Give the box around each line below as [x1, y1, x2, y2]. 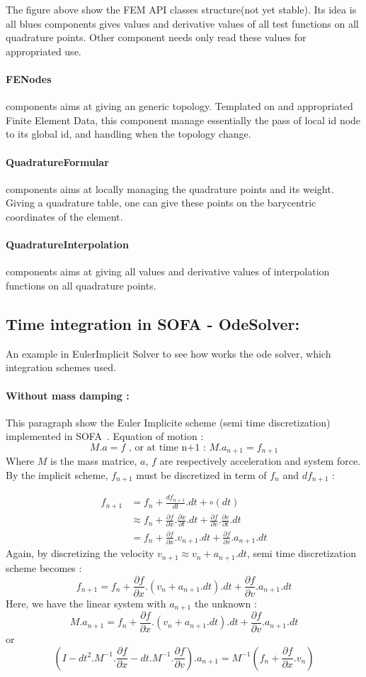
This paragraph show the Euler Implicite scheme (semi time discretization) [6, 414, 331, 429]
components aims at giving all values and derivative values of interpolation [6, 264, 330, 279]
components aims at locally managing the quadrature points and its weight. [6, 181, 334, 196]
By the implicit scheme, [6, 467, 108, 482]
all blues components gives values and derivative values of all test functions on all [6, 16, 359, 31]
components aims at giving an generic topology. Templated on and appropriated [6, 99, 353, 114]
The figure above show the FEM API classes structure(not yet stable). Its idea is [6, 2, 357, 16]
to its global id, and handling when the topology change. [6, 126, 251, 141]
